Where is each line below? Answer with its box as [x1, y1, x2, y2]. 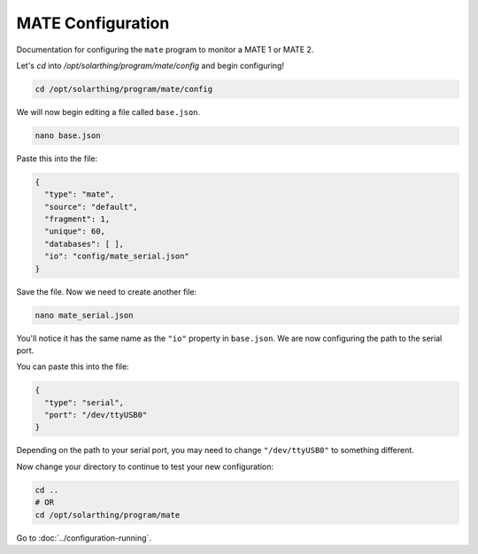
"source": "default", [44, 202, 139, 212]
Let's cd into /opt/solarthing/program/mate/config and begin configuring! [16, 60, 285, 71]
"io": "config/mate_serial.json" [44, 251, 189, 261]
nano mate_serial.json [35, 310, 134, 320]
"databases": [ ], [44, 239, 124, 249]
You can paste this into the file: [16, 361, 129, 372]
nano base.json [35, 130, 101, 141]
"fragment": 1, [44, 214, 111, 225]
